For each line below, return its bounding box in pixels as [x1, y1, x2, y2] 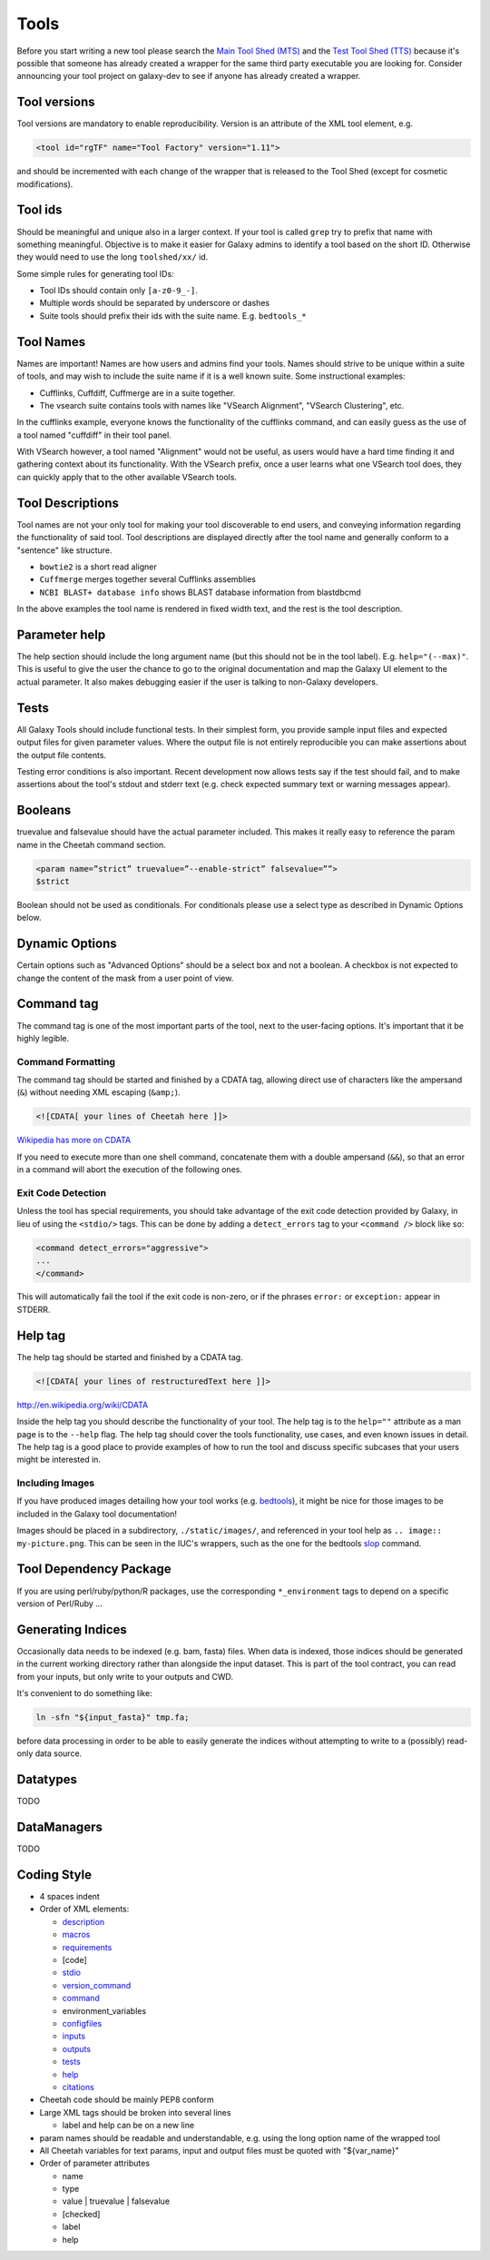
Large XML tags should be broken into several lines [39, 2107, 231, 2117]
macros [62, 1929, 91, 1940]
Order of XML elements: [39, 1903, 130, 1915]
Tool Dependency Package [16, 1562, 171, 1577]
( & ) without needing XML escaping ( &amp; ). [16, 1087, 181, 1098]
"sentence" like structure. [16, 545, 113, 556]
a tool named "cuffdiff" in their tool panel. [16, 429, 171, 440]
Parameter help [16, 627, 106, 642]
